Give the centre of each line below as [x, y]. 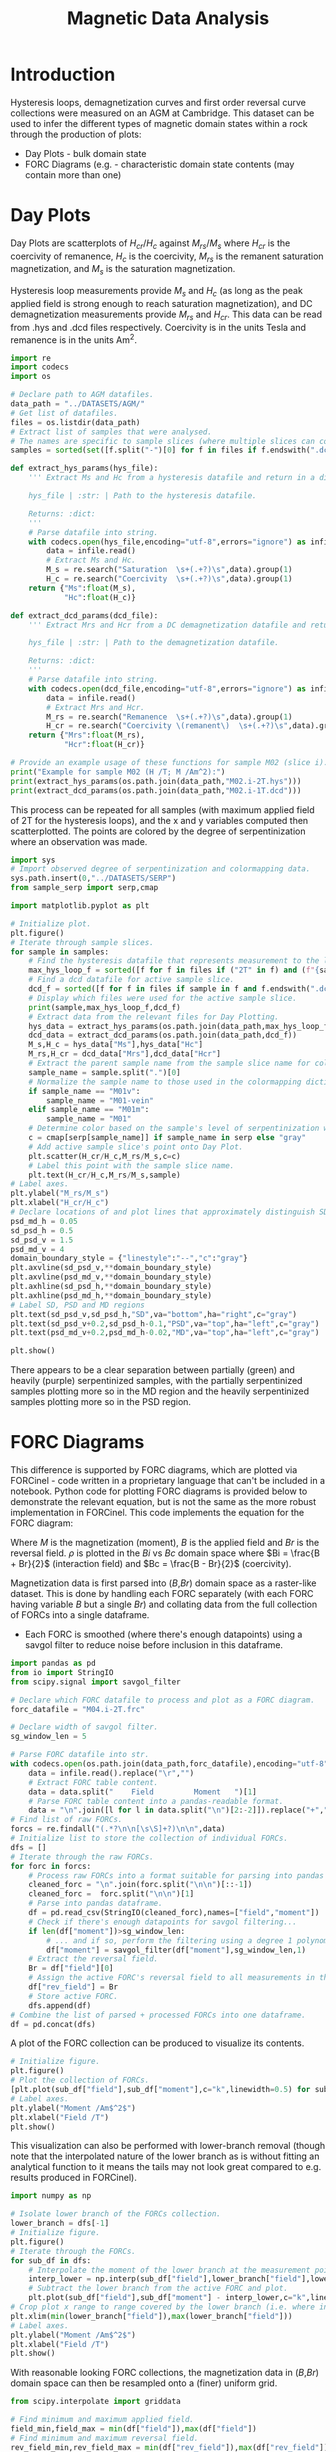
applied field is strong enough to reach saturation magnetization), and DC [161, 304]
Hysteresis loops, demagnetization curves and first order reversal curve [158, 102]
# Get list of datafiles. [64, 413]
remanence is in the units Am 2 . [74, 339]
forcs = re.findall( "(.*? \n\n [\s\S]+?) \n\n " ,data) [118, 1829]
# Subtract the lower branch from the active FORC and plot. [158, 2288]
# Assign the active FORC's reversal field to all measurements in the [180, 1978]
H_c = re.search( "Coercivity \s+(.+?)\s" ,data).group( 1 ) [169, 579]
